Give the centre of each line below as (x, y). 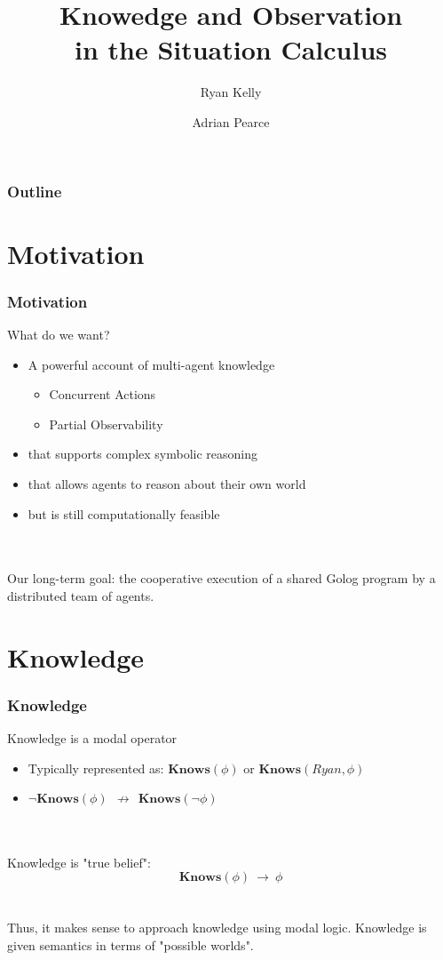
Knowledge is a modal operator (92, 738)
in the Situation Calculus (231, 49)
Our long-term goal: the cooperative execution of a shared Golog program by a (221, 578)
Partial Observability (106, 424)
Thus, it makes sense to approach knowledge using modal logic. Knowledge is (217, 928)
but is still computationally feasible (124, 513)
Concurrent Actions (103, 394)
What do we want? (59, 335)
